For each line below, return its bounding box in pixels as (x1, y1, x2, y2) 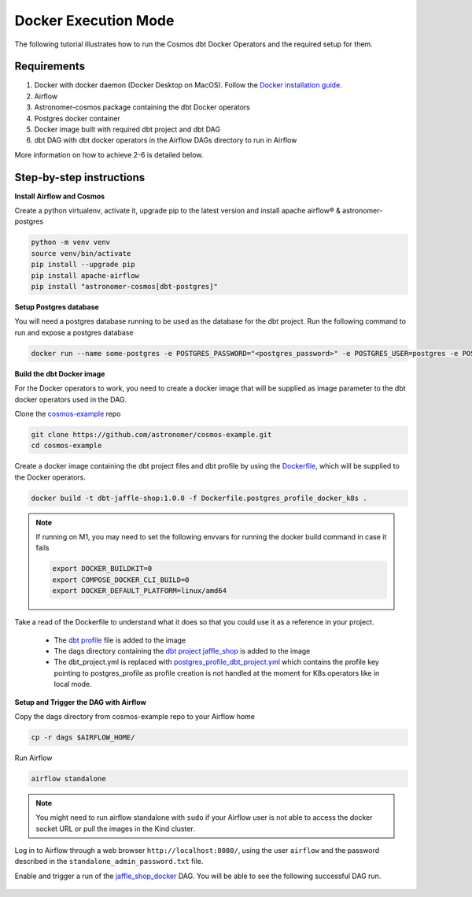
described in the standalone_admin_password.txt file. (14, 857, 204, 866)
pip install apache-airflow (31, 271, 139, 280)
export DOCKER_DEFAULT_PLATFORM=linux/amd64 (52, 587, 227, 595)
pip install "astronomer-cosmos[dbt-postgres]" (31, 282, 218, 291)
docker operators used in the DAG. (14, 395, 127, 404)
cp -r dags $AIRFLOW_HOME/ (31, 732, 135, 742)
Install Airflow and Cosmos (14, 191, 105, 201)
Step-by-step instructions (14, 170, 146, 184)
